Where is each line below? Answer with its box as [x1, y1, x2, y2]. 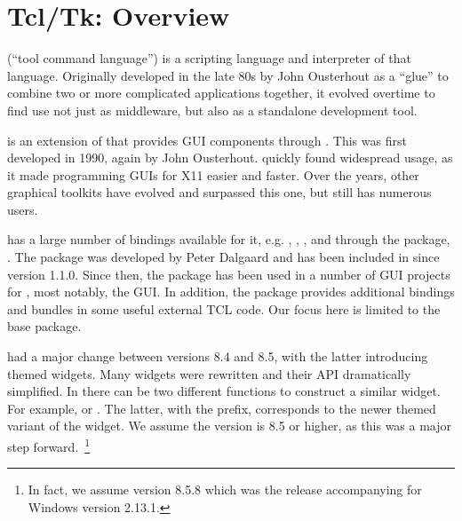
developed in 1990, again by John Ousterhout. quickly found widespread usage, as [7, 148, 453, 167]
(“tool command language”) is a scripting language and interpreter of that [7, 49, 411, 67]
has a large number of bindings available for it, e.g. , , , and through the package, [7, 230, 450, 249]
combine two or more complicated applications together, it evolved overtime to [7, 83, 435, 102]
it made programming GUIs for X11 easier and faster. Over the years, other [7, 165, 419, 184]
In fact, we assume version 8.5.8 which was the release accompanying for [28, 480, 422, 499]
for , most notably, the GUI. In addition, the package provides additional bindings [7, 282, 455, 301]
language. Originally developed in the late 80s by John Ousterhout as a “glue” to [7, 66, 449, 84]
